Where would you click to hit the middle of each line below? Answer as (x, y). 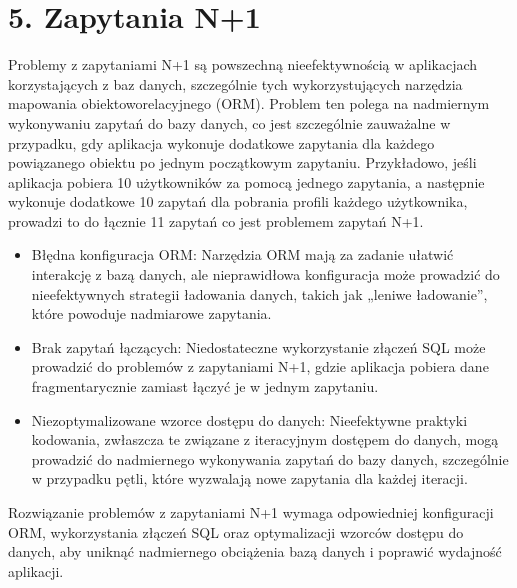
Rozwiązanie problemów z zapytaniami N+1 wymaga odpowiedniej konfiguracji (251, 512)
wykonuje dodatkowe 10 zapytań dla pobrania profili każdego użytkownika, (238, 201)
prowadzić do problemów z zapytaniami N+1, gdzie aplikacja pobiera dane (260, 366)
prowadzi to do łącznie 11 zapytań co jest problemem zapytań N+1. (216, 220)
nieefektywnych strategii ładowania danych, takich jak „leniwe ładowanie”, (259, 293)
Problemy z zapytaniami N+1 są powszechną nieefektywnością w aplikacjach (243, 64)
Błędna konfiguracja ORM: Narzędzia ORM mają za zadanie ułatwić (242, 254)
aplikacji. (36, 570)
